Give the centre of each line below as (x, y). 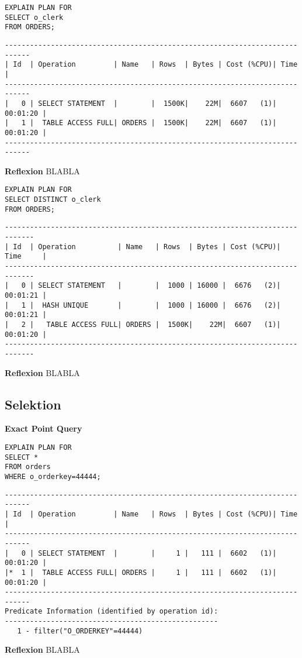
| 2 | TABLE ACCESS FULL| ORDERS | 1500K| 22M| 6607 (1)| (143, 324)
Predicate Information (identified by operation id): (112, 612)
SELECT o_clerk (34, 17)
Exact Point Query (44, 428)
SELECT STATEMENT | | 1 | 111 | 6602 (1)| (157, 553)
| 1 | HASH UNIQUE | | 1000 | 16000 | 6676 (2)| (143, 305)
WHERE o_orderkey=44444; (53, 476)
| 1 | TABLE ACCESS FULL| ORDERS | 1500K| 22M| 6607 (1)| (141, 123)
